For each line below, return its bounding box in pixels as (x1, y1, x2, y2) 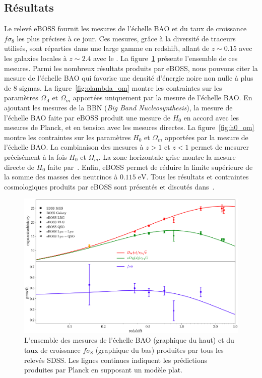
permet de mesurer (191, 142, 249, 152)
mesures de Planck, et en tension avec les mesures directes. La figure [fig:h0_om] (4, 122, 254, 133)
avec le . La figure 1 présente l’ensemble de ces (93, 52, 238, 63)
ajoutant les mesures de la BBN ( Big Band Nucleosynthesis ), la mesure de (4, 102, 233, 112)
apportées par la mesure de (165, 132, 248, 142)
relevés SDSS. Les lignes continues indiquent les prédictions (24, 354, 207, 365)
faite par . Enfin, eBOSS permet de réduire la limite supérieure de (47, 161, 253, 172)
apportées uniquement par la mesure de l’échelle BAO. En (73, 92, 252, 103)
